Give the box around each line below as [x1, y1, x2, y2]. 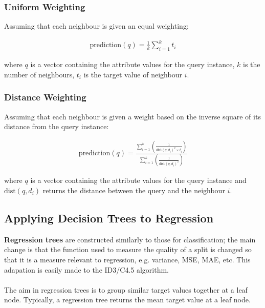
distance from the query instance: [4, 121, 109, 132]
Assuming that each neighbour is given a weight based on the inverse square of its [4, 111, 261, 121]
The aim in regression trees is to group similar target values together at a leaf [4, 284, 248, 295]
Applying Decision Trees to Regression [4, 210, 214, 225]
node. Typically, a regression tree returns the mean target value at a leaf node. [4, 294, 251, 305]
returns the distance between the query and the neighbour [42, 184, 225, 195]
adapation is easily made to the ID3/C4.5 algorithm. [4, 264, 169, 275]
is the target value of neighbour [83, 69, 182, 79]
